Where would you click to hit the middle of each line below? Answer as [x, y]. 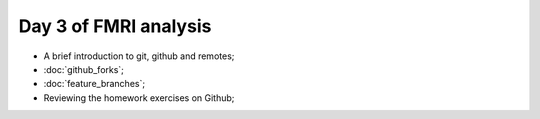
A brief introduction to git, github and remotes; [139, 56]
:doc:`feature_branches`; [94, 84]
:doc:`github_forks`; [84, 69]
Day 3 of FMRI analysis [115, 26]
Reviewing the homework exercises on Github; [139, 97]
